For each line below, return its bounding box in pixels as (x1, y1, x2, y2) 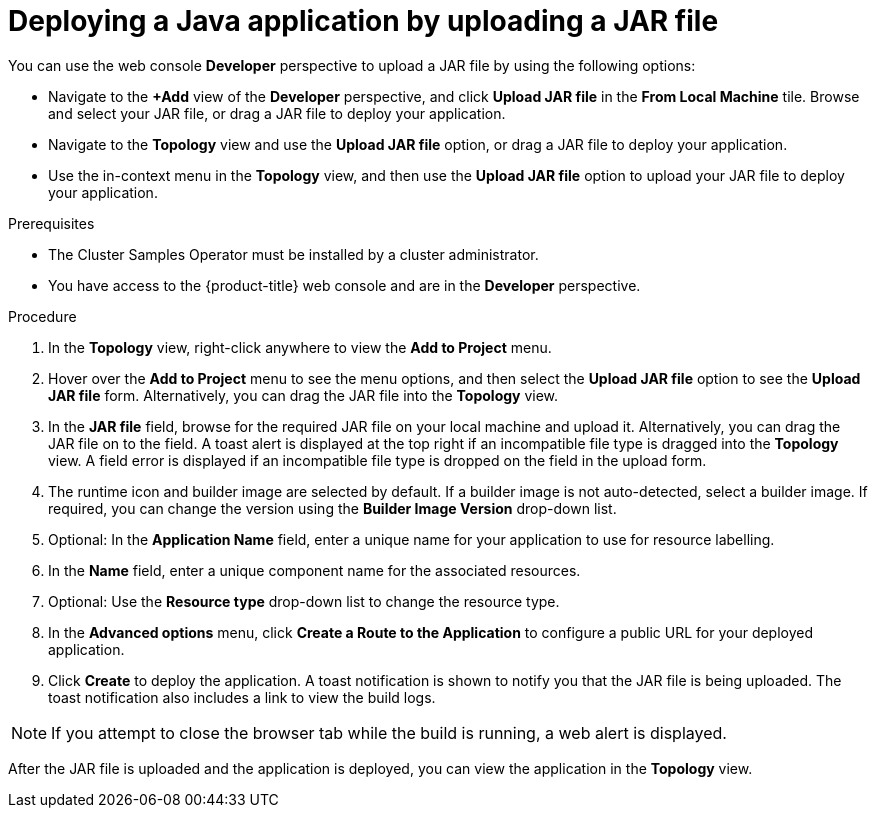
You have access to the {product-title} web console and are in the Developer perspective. (48, 276, 641, 294)
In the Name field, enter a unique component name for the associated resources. (48, 561, 581, 579)
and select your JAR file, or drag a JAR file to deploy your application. (48, 104, 506, 122)
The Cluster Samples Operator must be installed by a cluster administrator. (48, 245, 539, 263)
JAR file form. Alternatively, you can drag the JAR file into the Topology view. (48, 386, 559, 404)
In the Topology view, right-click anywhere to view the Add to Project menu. (48, 338, 552, 356)
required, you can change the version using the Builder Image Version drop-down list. (48, 499, 617, 517)
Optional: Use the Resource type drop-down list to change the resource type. (48, 592, 560, 610)
